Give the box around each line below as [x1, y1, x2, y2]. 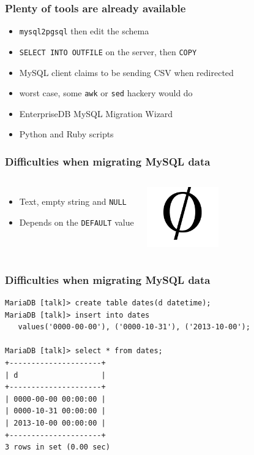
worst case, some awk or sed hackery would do [19, 86, 193, 99]
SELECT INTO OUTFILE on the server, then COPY [19, 45, 197, 58]
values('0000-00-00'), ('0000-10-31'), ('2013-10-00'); [18, 323, 250, 332]
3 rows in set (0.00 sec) [5, 443, 110, 452]
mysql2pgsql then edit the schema [19, 25, 149, 37]
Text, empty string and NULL [19, 195, 127, 208]
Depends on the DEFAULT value [19, 215, 134, 228]
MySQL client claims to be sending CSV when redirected [19, 66, 234, 78]
